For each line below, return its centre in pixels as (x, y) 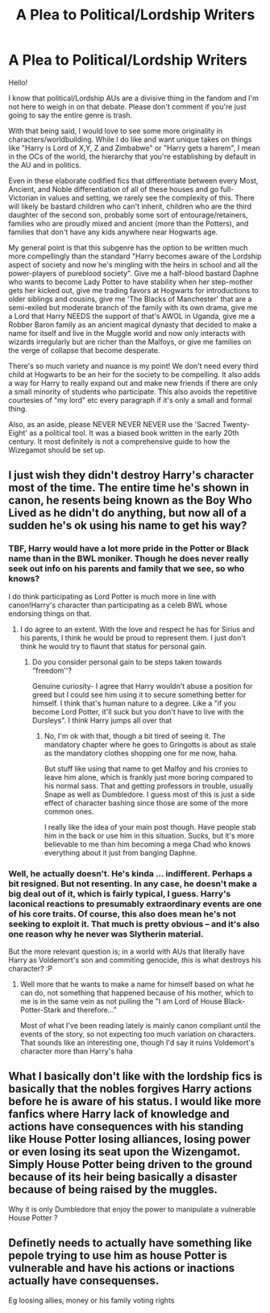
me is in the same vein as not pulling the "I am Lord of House (121, 1001)
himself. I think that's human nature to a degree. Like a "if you (134, 703)
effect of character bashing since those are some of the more (146, 802)
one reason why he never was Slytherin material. (106, 934)
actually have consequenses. (84, 1281)
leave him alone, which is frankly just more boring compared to (149, 777)
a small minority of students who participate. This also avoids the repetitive (133, 391)
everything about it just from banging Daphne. (120, 852)
